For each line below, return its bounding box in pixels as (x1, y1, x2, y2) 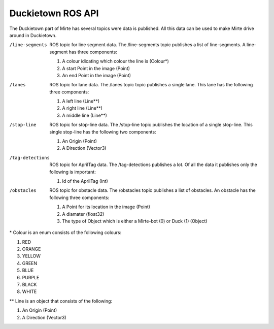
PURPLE (22, 274, 40, 280)
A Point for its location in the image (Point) (62, 204, 151, 210)
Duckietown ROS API (9, 8, 99, 19)
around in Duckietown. (9, 32, 57, 38)
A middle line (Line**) (62, 112, 108, 118)
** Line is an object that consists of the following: (9, 298, 113, 304)
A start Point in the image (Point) (62, 65, 130, 71)
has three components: (68, 49, 118, 55)
